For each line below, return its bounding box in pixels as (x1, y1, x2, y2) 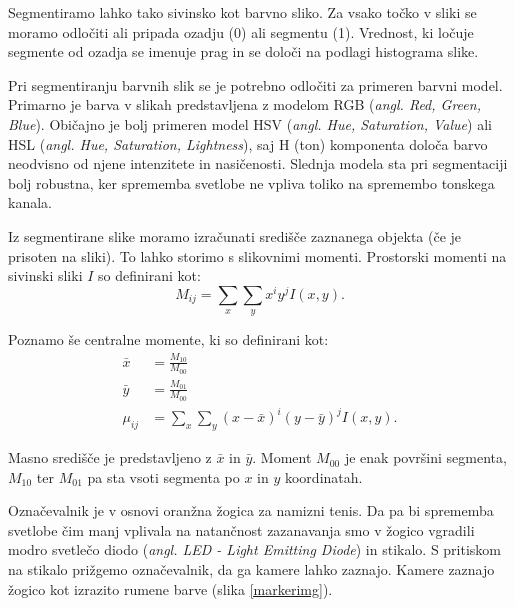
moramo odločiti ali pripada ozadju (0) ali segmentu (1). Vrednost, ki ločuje (8, 21, 474, 42)
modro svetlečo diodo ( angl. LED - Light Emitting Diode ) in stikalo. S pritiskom (8, 539, 502, 560)
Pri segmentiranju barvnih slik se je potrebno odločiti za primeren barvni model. (8, 74, 503, 95)
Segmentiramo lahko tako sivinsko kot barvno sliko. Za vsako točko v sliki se (8, 2, 477, 22)
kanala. (8, 192, 52, 213)
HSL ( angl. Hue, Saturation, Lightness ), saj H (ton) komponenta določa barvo (8, 133, 488, 154)
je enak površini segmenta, (344, 447, 507, 468)
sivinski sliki (8, 265, 83, 286)
